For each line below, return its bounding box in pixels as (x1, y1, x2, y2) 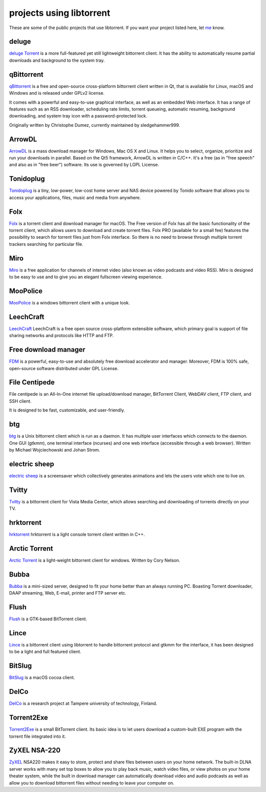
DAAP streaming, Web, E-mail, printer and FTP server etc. (9, 590, 127, 596)
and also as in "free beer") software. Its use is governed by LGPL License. (9, 162, 160, 168)
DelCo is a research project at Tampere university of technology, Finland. (9, 701, 158, 707)
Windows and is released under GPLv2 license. (9, 90, 105, 96)
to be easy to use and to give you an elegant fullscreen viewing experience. (9, 274, 163, 280)
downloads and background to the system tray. (9, 57, 105, 63)
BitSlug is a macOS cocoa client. (9, 675, 75, 680)
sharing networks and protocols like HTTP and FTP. (9, 333, 114, 339)
